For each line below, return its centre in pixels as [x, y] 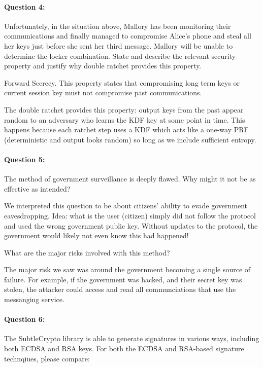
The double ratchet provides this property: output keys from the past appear [124, 109]
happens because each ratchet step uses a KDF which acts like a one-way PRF [126, 130]
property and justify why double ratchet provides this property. [103, 66]
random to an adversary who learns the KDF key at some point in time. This [125, 119]
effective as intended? [37, 188]
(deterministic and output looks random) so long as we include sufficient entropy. [130, 139]
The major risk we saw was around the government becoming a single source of [127, 269]
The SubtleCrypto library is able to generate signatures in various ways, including [132, 338]
